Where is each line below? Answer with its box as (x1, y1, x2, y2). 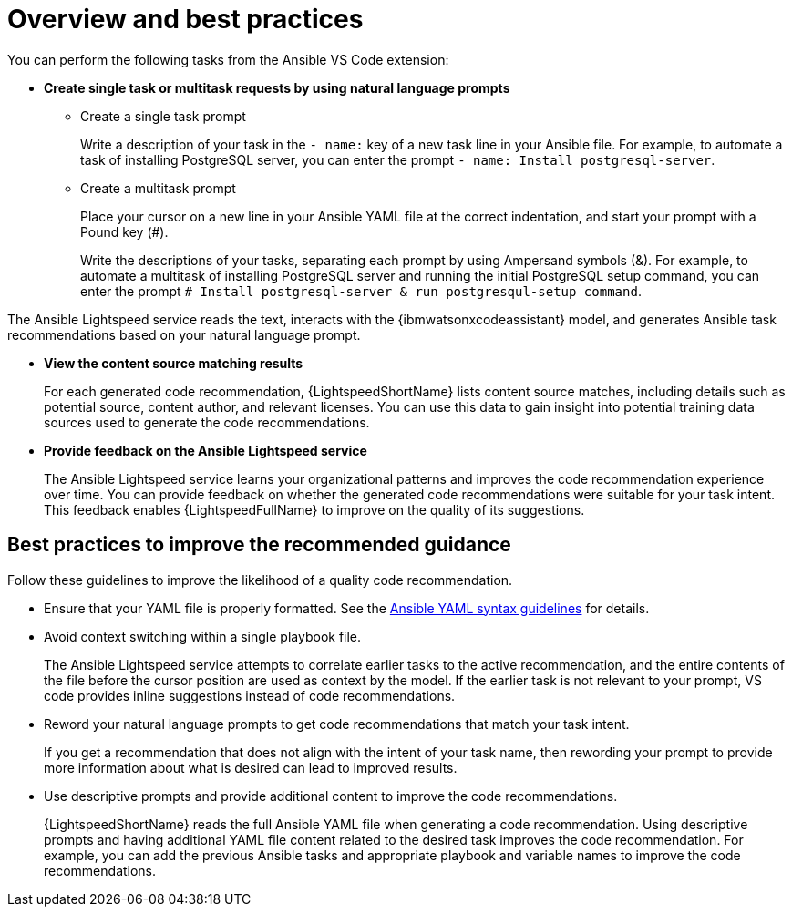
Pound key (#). (80, 223, 169, 240)
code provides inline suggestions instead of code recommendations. (44, 687, 456, 703)
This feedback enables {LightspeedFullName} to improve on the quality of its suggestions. (44, 501, 585, 518)
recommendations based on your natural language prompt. (7, 326, 361, 343)
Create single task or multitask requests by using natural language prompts (44, 79, 510, 96)
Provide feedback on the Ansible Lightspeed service (44, 442, 367, 458)
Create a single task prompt (80, 108, 246, 124)
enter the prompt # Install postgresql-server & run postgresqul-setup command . (80, 282, 642, 299)
